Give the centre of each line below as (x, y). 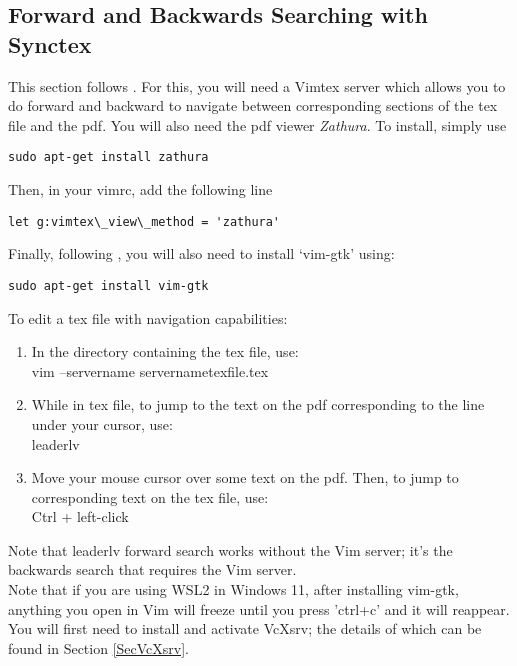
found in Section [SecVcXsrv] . (98, 647)
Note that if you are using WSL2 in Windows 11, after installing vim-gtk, (233, 589)
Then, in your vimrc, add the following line (140, 189)
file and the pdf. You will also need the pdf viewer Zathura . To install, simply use (257, 124)
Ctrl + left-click (80, 516)
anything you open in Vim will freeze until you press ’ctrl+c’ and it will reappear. (259, 608)
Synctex (50, 43)
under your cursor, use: (102, 423)
